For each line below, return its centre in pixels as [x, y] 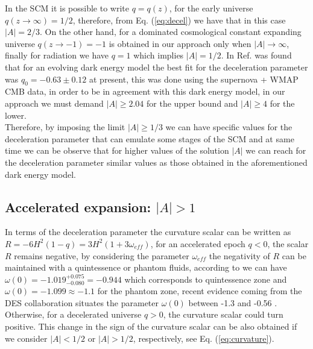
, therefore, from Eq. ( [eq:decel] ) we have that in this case [179, 20]
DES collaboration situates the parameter [82, 302]
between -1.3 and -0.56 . [233, 302]
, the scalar [288, 243]
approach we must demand [54, 103]
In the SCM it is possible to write [67, 8]
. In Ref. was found [256, 55]
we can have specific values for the [229, 127]
